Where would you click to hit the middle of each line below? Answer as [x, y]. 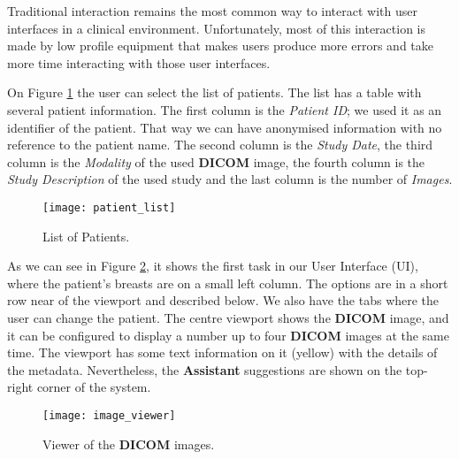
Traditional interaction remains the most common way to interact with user [212, 11]
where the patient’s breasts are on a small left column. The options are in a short [228, 283]
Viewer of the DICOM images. [129, 444]
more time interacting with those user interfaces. [139, 62]
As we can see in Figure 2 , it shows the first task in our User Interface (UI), [213, 266]
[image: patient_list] [109, 207]
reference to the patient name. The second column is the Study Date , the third [220, 145]
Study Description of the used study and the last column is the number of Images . [230, 179]
